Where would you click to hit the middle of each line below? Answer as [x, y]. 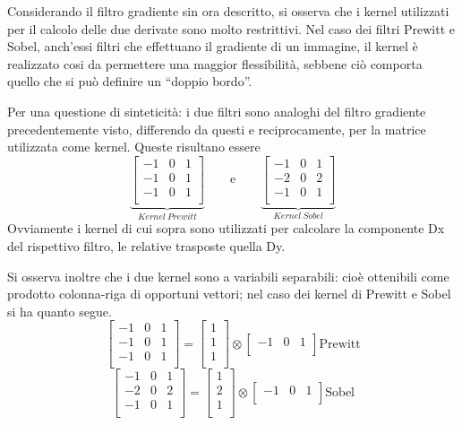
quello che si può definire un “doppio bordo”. [130, 81]
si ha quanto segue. [60, 311]
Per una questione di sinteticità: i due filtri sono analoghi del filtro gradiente [217, 111]
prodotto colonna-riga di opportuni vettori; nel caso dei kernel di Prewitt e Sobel [229, 294]
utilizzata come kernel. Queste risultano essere [134, 147]
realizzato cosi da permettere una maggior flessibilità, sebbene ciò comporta [215, 63]
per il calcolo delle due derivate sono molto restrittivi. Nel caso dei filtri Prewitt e [231, 28]
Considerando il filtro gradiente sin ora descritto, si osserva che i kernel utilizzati [228, 11]
